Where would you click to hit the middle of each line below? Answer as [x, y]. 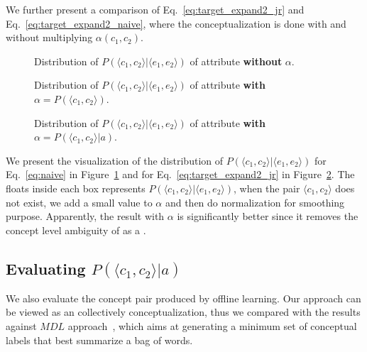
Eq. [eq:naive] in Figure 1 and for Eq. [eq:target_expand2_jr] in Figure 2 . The [180, 174]
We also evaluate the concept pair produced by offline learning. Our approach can [183, 298]
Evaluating [46, 268]
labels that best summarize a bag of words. [99, 340]
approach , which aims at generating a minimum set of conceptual [212, 326]
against [21, 326]
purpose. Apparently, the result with [85, 216]
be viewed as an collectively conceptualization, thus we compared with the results [183, 312]
